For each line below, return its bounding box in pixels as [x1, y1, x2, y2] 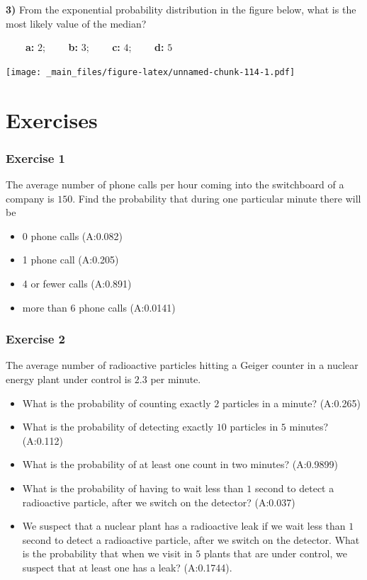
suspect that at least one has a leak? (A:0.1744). [22, 559, 232, 574]
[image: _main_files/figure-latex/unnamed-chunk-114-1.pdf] [6, 67, 295, 77]
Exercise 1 [6, 149, 65, 166]
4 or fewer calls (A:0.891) [22, 276, 132, 290]
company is [6, 191, 55, 205]
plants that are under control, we [203, 546, 347, 561]
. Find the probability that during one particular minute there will [72, 191, 361, 205]
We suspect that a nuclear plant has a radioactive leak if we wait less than [22, 518, 346, 533]
